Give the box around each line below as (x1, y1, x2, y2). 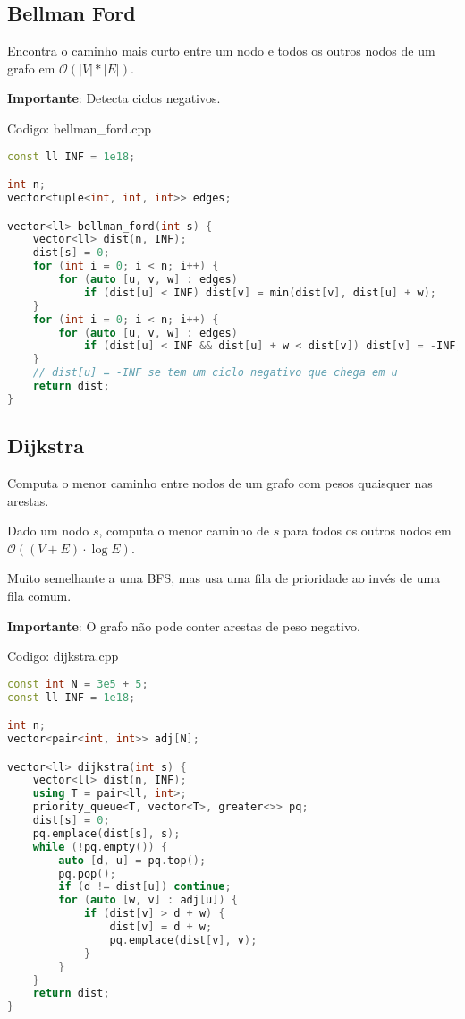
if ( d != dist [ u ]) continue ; (58, 880, 232, 894)
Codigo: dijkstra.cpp (7, 647, 119, 665)
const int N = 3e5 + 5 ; (7, 677, 148, 690)
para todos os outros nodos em (283, 521, 452, 540)
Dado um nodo (7, 521, 89, 540)
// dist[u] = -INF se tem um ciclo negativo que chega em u (32, 366, 398, 380)
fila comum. (7, 586, 72, 604)
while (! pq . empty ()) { (32, 840, 168, 853)
